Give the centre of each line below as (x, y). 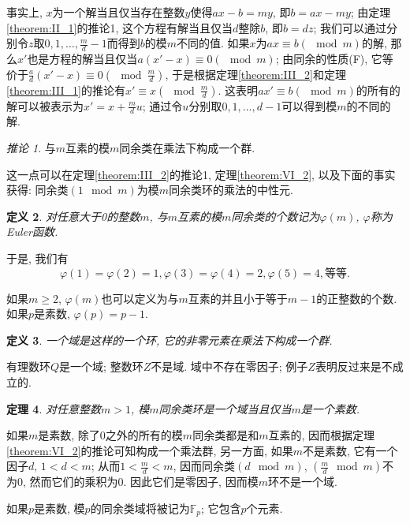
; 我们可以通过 (350, 27)
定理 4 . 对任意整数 (54, 408)
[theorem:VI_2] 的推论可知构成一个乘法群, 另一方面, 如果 (150, 450)
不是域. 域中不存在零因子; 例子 (229, 366)
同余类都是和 (226, 435)
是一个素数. (330, 408)
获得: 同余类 (37, 190)
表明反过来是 (348, 366)
